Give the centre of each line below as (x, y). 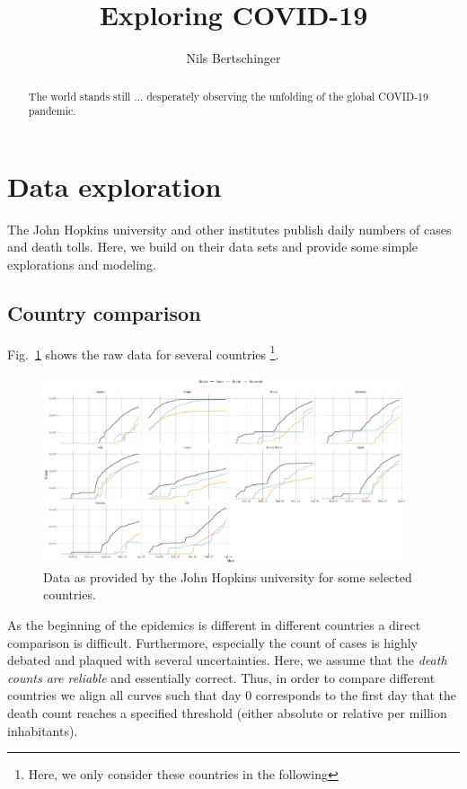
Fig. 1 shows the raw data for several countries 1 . (143, 352)
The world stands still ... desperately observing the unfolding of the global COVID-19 (228, 96)
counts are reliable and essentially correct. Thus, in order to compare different (221, 677)
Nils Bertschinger (233, 58)
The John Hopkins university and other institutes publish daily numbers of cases (229, 229)
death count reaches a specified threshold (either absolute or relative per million (227, 713)
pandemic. (52, 111)
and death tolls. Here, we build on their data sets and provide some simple (213, 247)
